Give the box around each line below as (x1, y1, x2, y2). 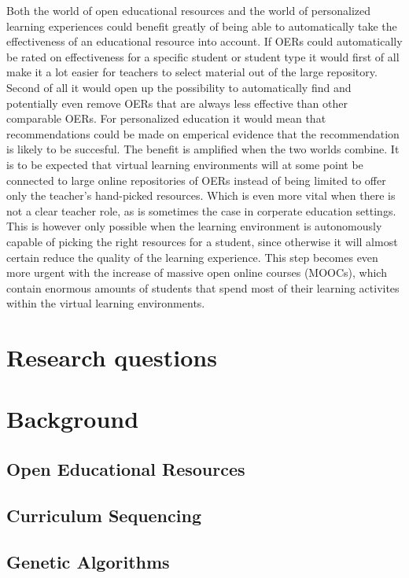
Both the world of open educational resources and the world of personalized (6, 2, 371, 18)
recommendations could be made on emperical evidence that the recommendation (6, 125, 400, 142)
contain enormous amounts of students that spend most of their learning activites (6, 279, 400, 296)
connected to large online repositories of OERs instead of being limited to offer (6, 171, 386, 188)
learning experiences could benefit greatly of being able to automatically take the (6, 17, 397, 34)
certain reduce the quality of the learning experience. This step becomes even (6, 249, 378, 265)
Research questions (6, 341, 217, 374)
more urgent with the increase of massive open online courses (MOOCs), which (6, 264, 387, 281)
